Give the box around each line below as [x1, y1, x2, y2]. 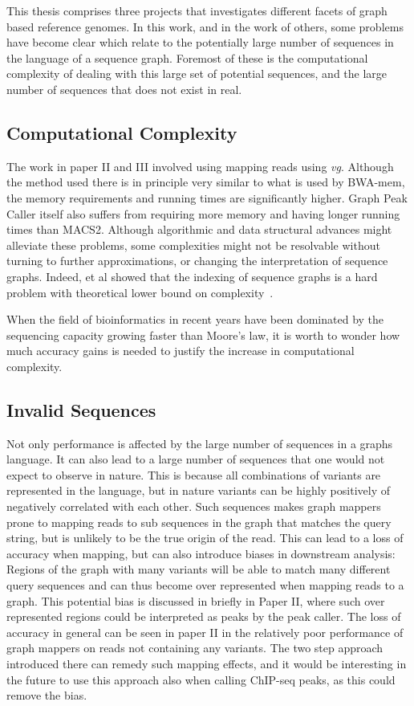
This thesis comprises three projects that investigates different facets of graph [6, 2, 388, 18]
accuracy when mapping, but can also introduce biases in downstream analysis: [6, 545, 396, 561]
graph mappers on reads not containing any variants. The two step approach [6, 639, 384, 656]
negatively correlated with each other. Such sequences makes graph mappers [6, 498, 381, 515]
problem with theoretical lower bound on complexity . [6, 284, 274, 300]
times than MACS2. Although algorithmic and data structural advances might [6, 221, 392, 238]
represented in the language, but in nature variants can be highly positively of [6, 482, 390, 499]
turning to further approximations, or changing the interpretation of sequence [6, 252, 388, 269]
